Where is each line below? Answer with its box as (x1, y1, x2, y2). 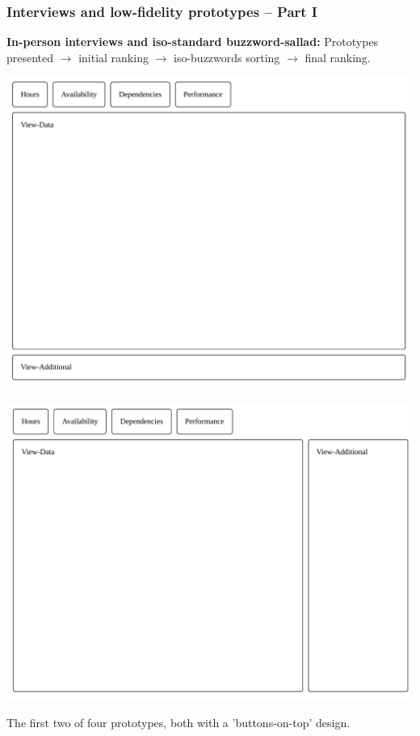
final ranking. (304, 48, 371, 65)
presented (6, 48, 54, 65)
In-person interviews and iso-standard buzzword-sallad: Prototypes (6, 33, 379, 50)
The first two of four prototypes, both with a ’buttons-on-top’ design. (6, 713, 351, 730)
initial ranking (78, 48, 149, 65)
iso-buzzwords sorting (173, 48, 280, 65)
